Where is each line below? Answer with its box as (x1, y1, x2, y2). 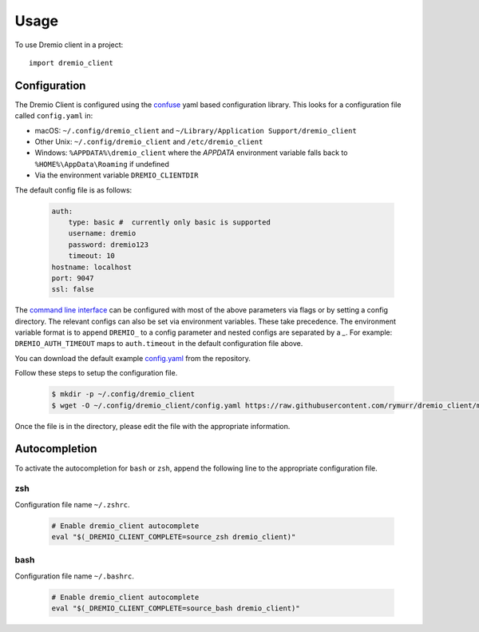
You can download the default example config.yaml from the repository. (14, 353, 251, 363)
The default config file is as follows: (14, 185, 133, 195)
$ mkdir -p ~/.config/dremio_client (51, 390, 196, 399)
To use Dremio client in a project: (14, 40, 124, 50)
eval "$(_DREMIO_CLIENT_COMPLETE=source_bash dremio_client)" (51, 604, 300, 613)
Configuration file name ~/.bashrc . (14, 571, 135, 581)
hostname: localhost (51, 262, 132, 272)
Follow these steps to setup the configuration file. (14, 368, 178, 378)
